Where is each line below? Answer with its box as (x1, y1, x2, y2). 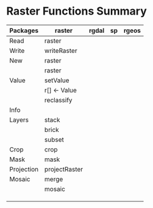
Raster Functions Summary (6, 4, 148, 18)
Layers (9, 116, 29, 124)
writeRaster (44, 46, 77, 55)
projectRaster (44, 165, 84, 173)
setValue (44, 76, 69, 85)
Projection (9, 165, 39, 173)
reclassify (44, 95, 73, 104)
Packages (9, 26, 39, 35)
